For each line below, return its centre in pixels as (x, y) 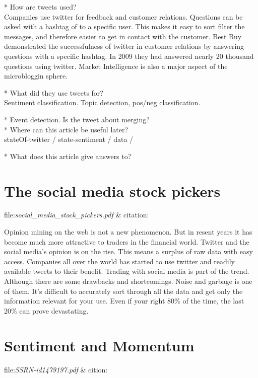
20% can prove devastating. (46, 310)
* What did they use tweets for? (54, 92)
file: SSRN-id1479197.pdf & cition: (56, 369)
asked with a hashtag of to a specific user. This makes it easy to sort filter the (124, 26)
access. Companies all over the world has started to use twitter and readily (119, 261)
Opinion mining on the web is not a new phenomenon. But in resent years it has (128, 232)
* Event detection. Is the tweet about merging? (77, 119)
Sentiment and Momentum (99, 345)
